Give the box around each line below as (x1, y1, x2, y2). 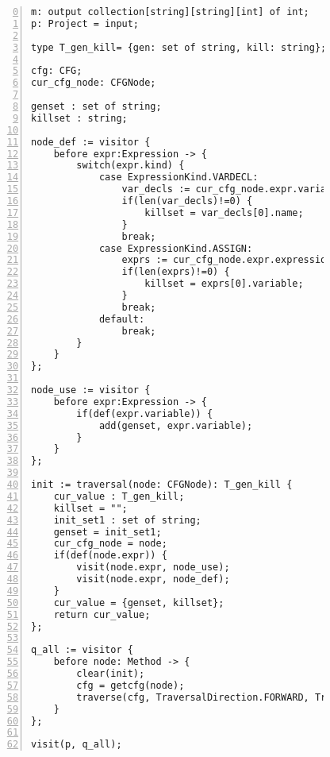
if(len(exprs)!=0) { (121, 266, 230, 278)
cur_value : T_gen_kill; (53, 490, 185, 502)
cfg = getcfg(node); (76, 679, 185, 691)
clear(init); (76, 668, 145, 679)
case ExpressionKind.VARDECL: (98, 172, 259, 183)
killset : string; (31, 112, 128, 124)
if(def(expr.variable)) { (76, 407, 213, 419)
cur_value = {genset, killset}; (53, 597, 224, 608)
